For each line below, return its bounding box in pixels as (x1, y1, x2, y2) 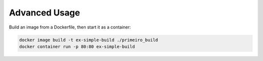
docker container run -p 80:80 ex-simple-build (19, 44, 135, 49)
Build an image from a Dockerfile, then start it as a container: (9, 24, 131, 30)
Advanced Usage (9, 7, 80, 18)
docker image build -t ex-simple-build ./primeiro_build (19, 37, 158, 43)
